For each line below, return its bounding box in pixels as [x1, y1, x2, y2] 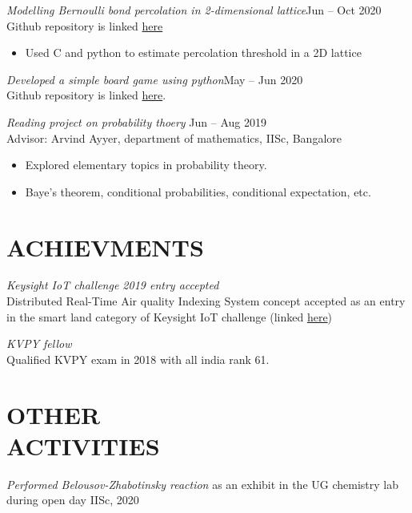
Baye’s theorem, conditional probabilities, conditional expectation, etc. [25, 183, 371, 200]
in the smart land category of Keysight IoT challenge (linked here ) [6, 308, 333, 325]
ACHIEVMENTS [6, 230, 204, 263]
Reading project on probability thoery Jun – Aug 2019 [6, 113, 266, 130]
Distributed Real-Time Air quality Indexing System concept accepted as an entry [6, 293, 406, 309]
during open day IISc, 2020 [6, 491, 139, 508]
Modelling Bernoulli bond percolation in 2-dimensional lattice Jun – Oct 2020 [6, 2, 382, 18]
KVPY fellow [6, 335, 72, 352]
